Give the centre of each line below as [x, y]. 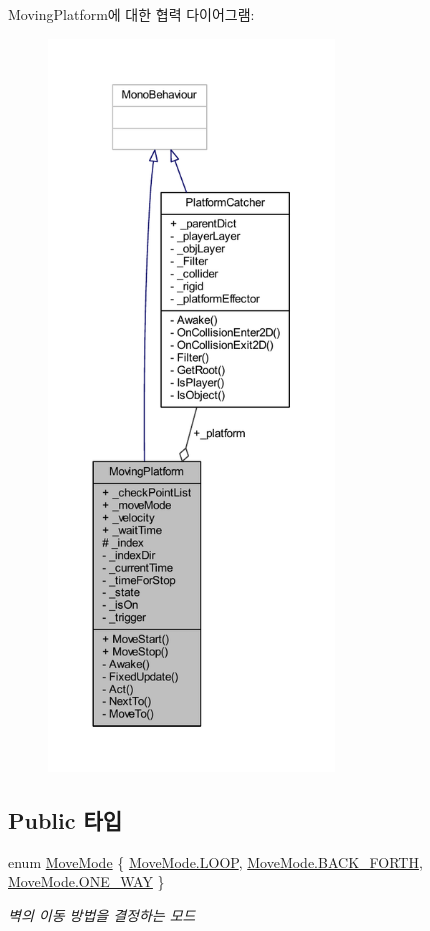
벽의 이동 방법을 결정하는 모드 [102, 914]
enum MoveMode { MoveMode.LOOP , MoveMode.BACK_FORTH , [215, 861]
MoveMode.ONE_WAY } [86, 881]
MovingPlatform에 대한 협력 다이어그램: [131, 14]
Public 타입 [65, 819]
